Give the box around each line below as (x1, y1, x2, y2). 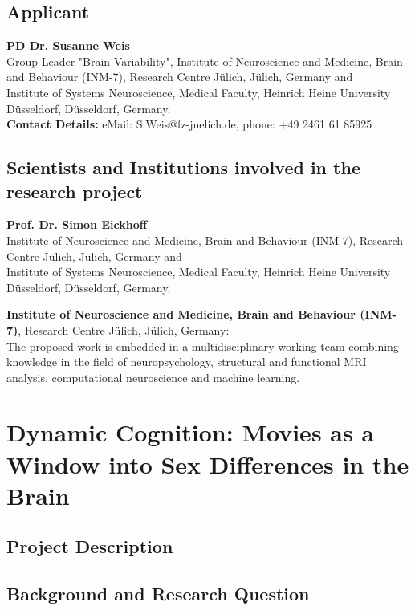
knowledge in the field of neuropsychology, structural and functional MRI (6, 353, 367, 370)
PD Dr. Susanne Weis (6, 37, 130, 54)
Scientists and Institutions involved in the (6, 155, 360, 180)
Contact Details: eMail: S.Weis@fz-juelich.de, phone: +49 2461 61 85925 (6, 116, 372, 132)
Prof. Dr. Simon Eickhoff (6, 216, 148, 233)
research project (6, 178, 143, 203)
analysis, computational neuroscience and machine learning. (6, 368, 300, 385)
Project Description (6, 534, 173, 559)
